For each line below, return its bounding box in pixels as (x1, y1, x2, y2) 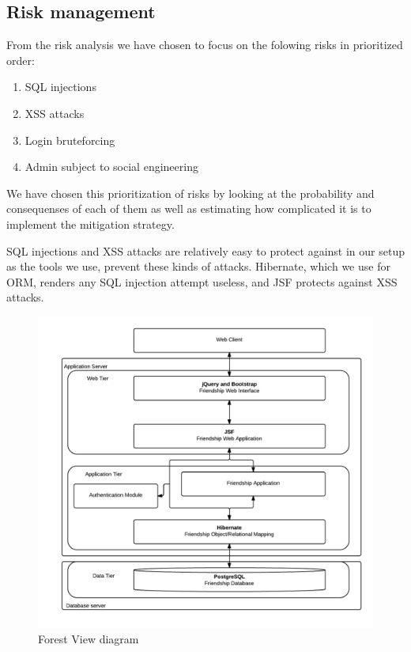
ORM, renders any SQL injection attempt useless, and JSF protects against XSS (6, 273, 398, 290)
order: (6, 51, 35, 68)
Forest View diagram (38, 630, 139, 646)
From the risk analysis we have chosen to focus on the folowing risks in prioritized (6, 36, 403, 53)
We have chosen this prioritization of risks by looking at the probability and (6, 184, 375, 201)
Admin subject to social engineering (25, 158, 198, 175)
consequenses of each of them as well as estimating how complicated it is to (6, 200, 371, 217)
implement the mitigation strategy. (6, 215, 175, 232)
